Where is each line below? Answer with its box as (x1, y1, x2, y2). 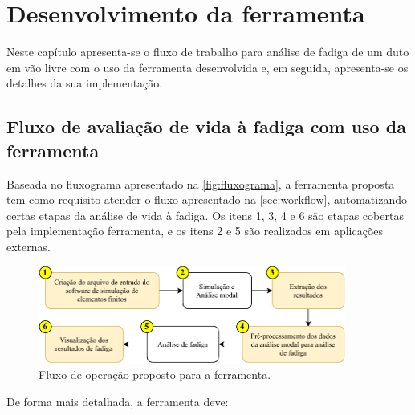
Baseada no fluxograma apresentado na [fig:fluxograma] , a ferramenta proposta (6, 175, 395, 192)
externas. (6, 238, 51, 254)
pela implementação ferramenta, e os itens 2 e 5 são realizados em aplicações (6, 222, 384, 239)
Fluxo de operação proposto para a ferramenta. (39, 366, 271, 383)
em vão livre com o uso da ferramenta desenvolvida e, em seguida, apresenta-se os (6, 59, 409, 75)
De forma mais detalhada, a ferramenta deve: (6, 393, 229, 409)
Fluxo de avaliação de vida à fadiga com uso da (6, 114, 406, 139)
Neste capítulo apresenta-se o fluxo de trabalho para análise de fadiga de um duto (6, 43, 409, 60)
